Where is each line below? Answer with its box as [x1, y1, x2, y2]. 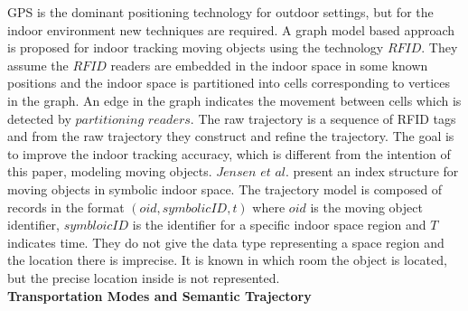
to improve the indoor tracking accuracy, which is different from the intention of [7, 144, 451, 163]
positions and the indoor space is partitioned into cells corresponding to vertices [7, 73, 450, 92]
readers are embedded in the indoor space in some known [110, 55, 428, 74]
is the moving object [310, 197, 423, 216]
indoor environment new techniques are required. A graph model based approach [7, 20, 455, 39]
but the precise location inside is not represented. [7, 268, 280, 287]
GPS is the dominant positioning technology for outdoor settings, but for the [7, 3, 434, 21]
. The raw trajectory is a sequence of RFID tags [190, 108, 456, 127]
